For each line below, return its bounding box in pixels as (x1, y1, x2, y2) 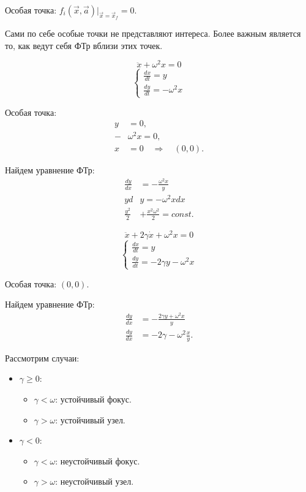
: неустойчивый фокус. (55, 454, 140, 467)
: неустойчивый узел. (55, 475, 134, 488)
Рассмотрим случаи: (5, 351, 80, 364)
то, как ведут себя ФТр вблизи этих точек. (5, 39, 163, 51)
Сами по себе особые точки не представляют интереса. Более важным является (5, 27, 301, 40)
